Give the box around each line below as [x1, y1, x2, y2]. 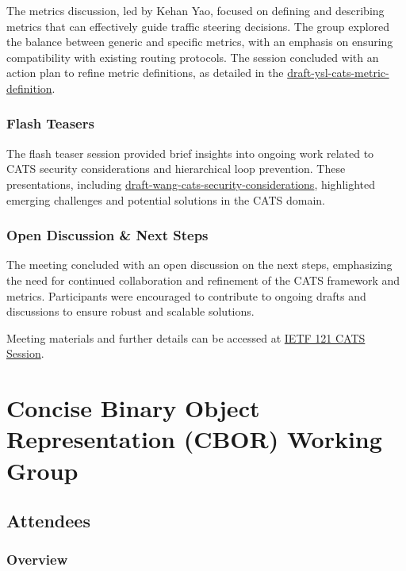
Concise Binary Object [6, 392, 260, 424]
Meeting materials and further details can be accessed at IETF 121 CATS [6, 329, 366, 346]
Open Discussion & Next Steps [6, 225, 209, 245]
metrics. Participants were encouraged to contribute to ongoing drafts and [6, 287, 366, 304]
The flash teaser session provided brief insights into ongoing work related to [6, 144, 374, 161]
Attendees [6, 508, 90, 533]
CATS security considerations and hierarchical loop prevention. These [6, 160, 346, 177]
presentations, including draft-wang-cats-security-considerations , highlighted [6, 175, 376, 192]
